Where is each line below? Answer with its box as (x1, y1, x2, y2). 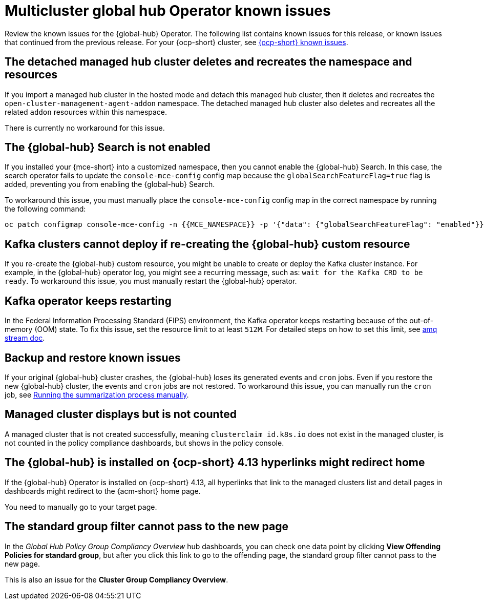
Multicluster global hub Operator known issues (5, 2, 331, 19)
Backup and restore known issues (5, 351, 181, 364)
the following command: (5, 204, 86, 214)
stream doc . (5, 334, 45, 343)
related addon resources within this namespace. (5, 107, 167, 116)
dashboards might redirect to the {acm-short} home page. (5, 486, 201, 495)
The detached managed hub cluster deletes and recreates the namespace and (5, 55, 412, 69)
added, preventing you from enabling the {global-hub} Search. (5, 180, 215, 189)
